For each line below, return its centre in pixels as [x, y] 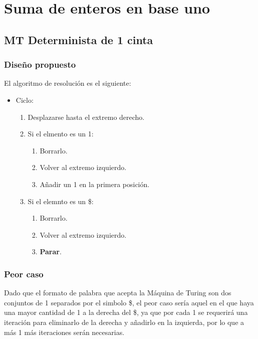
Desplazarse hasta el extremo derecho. [86, 117]
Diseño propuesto [40, 64]
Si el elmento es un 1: [61, 134]
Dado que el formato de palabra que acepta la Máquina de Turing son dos [118, 293]
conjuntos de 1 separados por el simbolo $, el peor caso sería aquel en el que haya [129, 302]
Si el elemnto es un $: [61, 201]
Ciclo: [25, 100]
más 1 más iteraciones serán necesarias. [64, 332]
